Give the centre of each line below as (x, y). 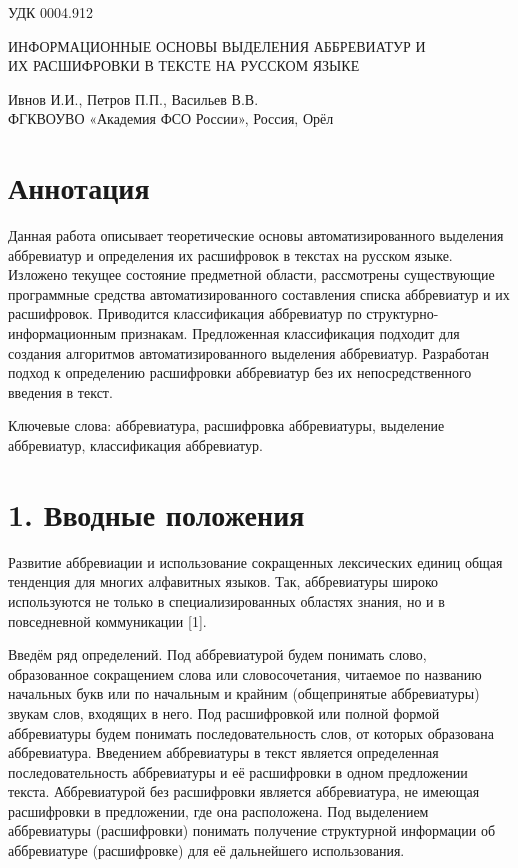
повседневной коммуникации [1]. (107, 620)
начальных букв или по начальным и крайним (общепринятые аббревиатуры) (244, 693)
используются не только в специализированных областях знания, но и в (226, 600)
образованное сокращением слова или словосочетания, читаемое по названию (245, 673)
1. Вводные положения (156, 513)
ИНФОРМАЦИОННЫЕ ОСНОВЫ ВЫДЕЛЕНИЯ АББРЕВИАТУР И (217, 45)
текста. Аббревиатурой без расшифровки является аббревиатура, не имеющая (244, 791)
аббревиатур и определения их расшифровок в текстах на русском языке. (230, 254)
